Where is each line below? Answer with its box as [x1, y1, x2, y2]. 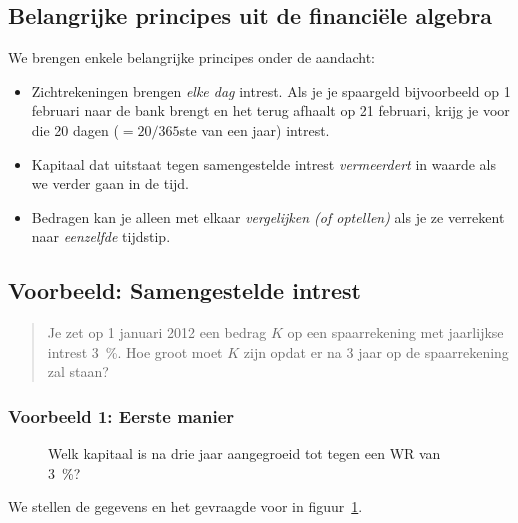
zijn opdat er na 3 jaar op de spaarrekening [243, 341, 509, 362]
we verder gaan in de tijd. [31, 173, 189, 194]
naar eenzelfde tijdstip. [31, 226, 171, 247]
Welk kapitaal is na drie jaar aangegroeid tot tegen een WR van [48, 443, 441, 464]
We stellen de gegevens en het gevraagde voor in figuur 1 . [8, 496, 363, 517]
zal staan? [47, 361, 109, 382]
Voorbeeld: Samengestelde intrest [8, 275, 361, 306]
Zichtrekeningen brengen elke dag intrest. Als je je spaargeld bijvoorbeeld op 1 [31, 80, 511, 101]
